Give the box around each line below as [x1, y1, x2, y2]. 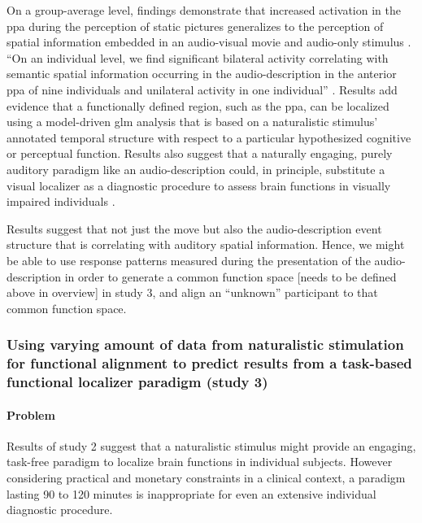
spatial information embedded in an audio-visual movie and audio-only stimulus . [7, 33, 411, 50]
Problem [7, 406, 55, 423]
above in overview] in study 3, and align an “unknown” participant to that [7, 284, 378, 301]
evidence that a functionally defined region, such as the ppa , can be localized [7, 97, 389, 114]
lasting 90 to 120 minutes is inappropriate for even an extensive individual [7, 485, 376, 502]
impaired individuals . [7, 193, 115, 210]
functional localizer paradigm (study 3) [7, 372, 268, 392]
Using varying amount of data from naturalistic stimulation [7, 334, 404, 355]
